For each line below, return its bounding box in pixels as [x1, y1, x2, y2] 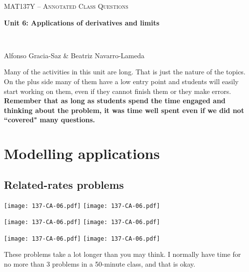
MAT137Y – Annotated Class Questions [4, 1, 128, 11]
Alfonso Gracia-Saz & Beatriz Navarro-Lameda [4, 50, 145, 60]
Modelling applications [4, 143, 160, 163]
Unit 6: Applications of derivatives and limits [4, 17, 160, 27]
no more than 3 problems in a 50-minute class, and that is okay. [4, 259, 195, 269]
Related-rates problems [4, 177, 124, 192]
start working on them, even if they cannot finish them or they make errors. [4, 86, 231, 96]
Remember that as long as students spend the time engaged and [4, 95, 226, 106]
